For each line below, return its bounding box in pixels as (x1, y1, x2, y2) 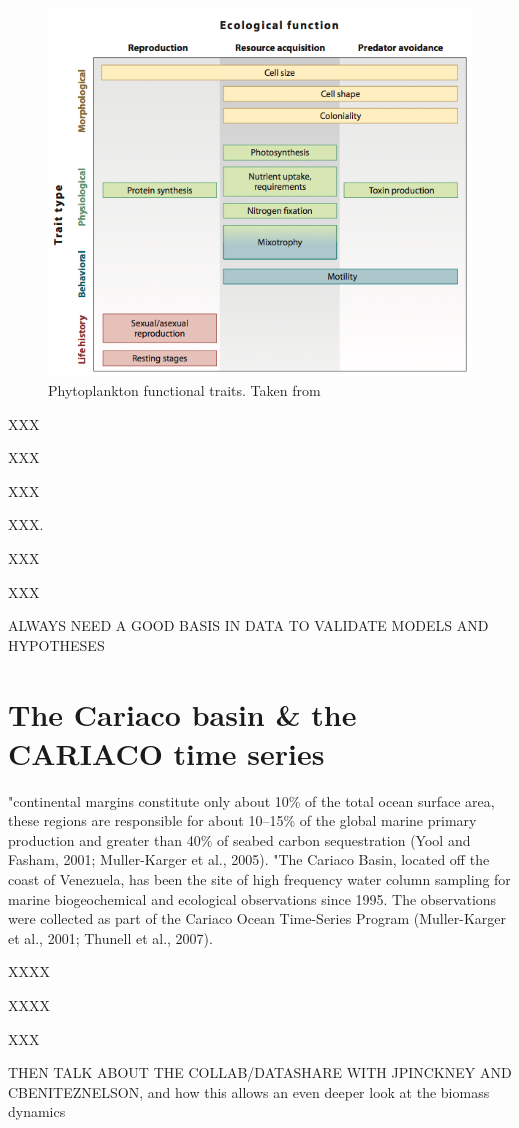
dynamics (8, 1101, 66, 1122)
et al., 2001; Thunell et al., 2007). (8, 927, 213, 948)
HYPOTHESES (8, 634, 105, 655)
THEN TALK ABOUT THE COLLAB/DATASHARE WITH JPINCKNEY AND (8, 1062, 512, 1083)
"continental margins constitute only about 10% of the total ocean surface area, (8, 790, 495, 811)
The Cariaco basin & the (8, 693, 357, 734)
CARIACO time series (8, 732, 325, 773)
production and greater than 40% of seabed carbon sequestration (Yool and (8, 829, 471, 850)
